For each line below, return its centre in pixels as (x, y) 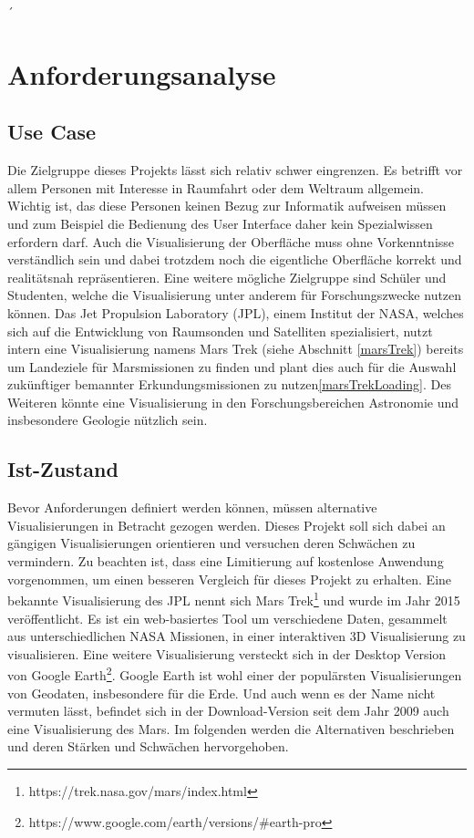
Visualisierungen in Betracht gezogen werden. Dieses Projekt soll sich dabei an (227, 525)
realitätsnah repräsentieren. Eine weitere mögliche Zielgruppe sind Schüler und (227, 277)
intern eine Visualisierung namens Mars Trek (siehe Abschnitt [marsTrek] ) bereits (236, 349)
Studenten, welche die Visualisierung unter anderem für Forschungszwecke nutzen (235, 295)
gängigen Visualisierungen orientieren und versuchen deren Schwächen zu (211, 543)
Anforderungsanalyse (142, 73)
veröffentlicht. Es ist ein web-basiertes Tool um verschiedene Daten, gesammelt (227, 618)
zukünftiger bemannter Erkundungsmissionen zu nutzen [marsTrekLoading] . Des (229, 384)
